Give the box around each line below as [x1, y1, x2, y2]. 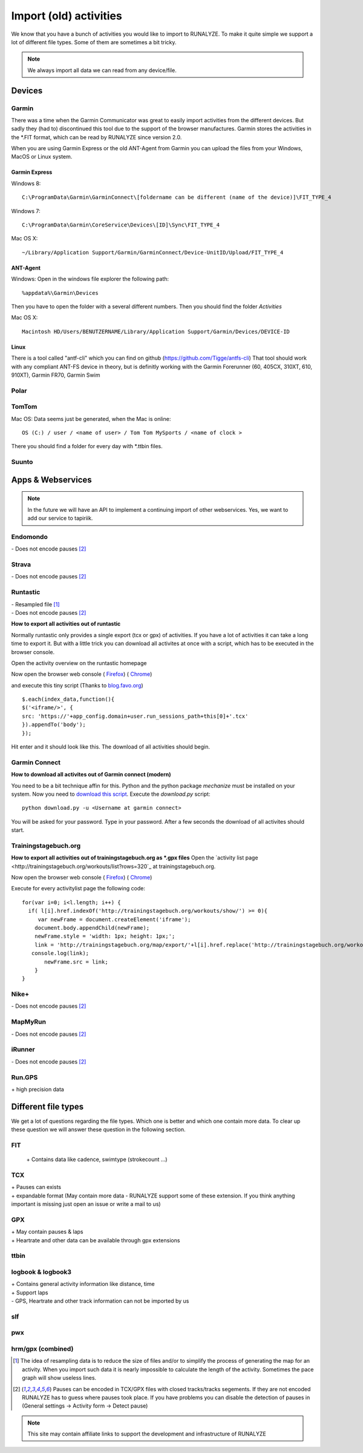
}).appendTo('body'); [22, 721, 86, 728]
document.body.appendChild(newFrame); [34, 924, 150, 931]
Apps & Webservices [11, 474, 92, 485]
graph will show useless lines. [22, 1374, 97, 1382]
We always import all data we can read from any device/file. [27, 67, 177, 74]
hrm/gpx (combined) [11, 1345, 74, 1353]
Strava [11, 560, 31, 569]
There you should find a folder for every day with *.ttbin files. [11, 443, 163, 450]
